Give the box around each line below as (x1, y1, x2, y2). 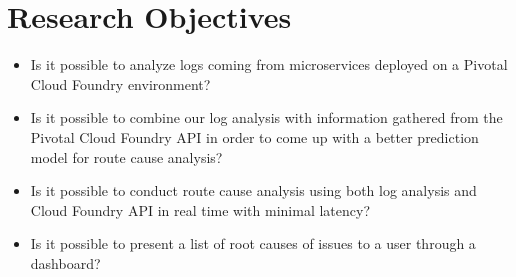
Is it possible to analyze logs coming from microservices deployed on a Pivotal (30, 54, 508, 75)
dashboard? (30, 252, 101, 273)
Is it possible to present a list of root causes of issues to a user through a (30, 233, 476, 254)
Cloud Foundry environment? (30, 73, 211, 94)
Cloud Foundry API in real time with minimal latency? (30, 199, 371, 220)
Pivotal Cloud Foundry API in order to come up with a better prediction (30, 126, 479, 147)
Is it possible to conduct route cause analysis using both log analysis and (30, 180, 477, 201)
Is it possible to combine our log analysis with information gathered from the (30, 107, 503, 128)
